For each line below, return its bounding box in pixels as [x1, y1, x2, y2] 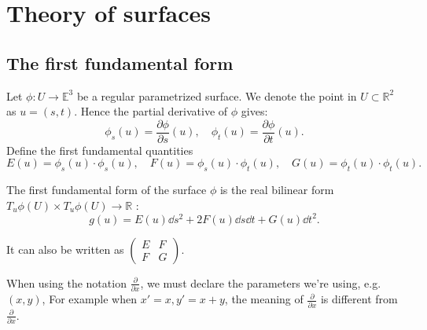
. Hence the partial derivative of [74, 103, 228, 119]
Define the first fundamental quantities [6, 141, 193, 158]
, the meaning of [224, 291, 304, 307]
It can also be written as [6, 240, 124, 257]
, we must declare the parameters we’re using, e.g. [140, 274, 381, 291]
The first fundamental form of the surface [6, 181, 207, 198]
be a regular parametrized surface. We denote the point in [76, 87, 357, 104]
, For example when [42, 291, 137, 307]
